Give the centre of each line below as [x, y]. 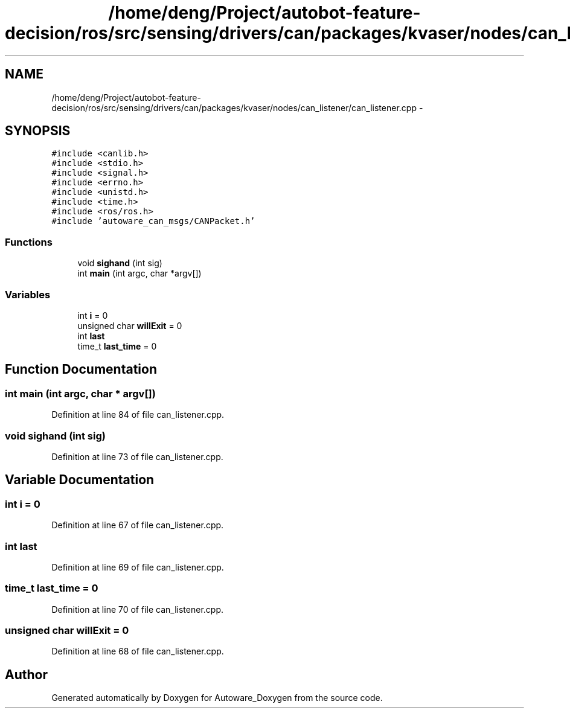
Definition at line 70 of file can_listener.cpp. [137, 609]
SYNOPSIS [38, 131]
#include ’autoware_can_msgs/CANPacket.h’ [153, 221]
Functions [29, 242]
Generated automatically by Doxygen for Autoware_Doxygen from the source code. [217, 698]
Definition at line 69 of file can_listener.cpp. [138, 567]
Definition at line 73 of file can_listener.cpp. [137, 456]
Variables [28, 294]
